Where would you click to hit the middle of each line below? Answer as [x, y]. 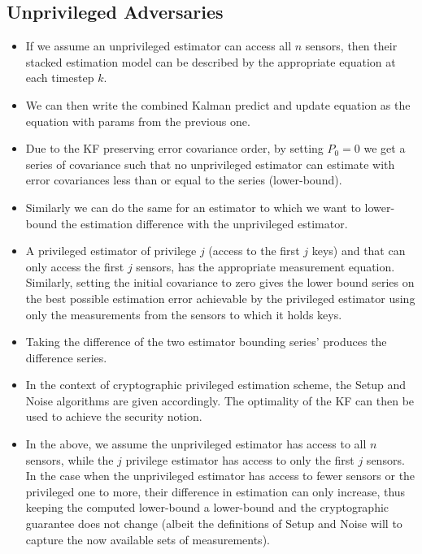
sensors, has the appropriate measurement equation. [265, 266]
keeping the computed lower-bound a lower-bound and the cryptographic [207, 507]
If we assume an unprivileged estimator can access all [159, 46]
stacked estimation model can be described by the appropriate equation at [211, 61]
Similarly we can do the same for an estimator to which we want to [193, 207]
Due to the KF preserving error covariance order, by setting [174, 148]
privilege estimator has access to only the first [240, 459]
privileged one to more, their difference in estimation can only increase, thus [215, 491]
